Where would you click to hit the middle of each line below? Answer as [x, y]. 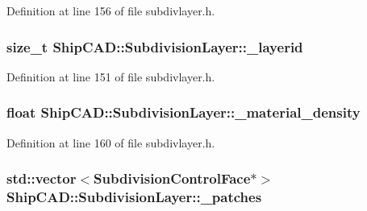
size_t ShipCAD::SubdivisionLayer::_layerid [155, 46]
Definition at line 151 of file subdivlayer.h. [111, 76]
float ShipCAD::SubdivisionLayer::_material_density [183, 112]
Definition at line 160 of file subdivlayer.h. [111, 142]
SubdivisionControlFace [172, 178]
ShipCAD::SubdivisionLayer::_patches [134, 197]
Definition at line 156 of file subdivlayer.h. [111, 10]
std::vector [42, 178]
